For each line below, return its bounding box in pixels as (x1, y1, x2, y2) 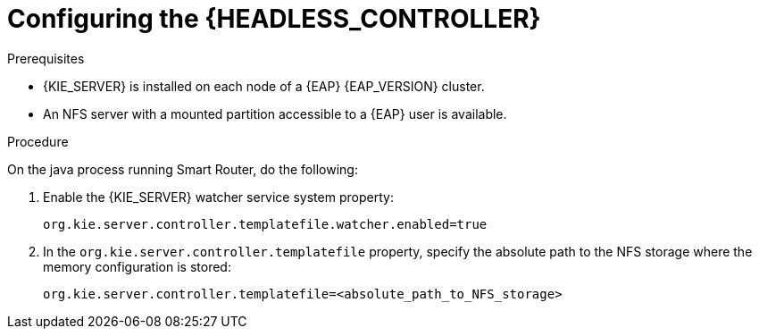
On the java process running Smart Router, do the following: (7, 161, 358, 177)
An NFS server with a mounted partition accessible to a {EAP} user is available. (43, 105, 507, 122)
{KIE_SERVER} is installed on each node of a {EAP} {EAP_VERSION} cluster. (43, 78, 485, 94)
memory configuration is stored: (43, 258, 231, 274)
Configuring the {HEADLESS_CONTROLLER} (7, 4, 541, 34)
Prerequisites (7, 50, 85, 66)
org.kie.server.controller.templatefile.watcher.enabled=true (43, 216, 488, 231)
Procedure (7, 133, 69, 149)
